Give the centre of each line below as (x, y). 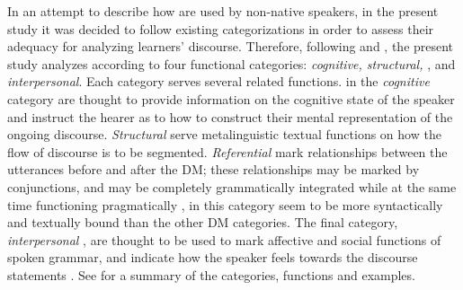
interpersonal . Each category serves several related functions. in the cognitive (218, 81)
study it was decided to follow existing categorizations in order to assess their (221, 28)
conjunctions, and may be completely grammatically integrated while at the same (232, 186)
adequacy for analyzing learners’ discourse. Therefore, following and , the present (231, 46)
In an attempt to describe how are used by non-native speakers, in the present (223, 11)
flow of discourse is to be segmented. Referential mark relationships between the (227, 151)
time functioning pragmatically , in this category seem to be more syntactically (225, 204)
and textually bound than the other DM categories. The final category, (203, 222)
